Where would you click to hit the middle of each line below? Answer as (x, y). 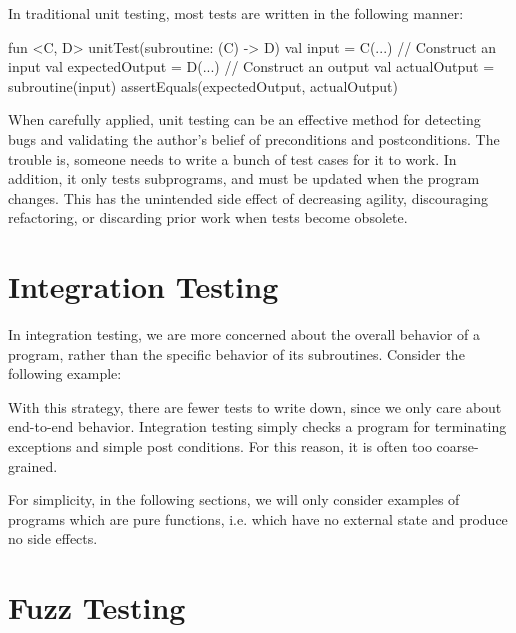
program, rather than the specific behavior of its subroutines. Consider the (236, 353)
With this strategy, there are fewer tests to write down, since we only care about (255, 406)
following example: (65, 373)
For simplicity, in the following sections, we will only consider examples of (234, 499)
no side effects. (53, 538)
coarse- (457, 446)
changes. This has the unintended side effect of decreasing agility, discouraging (248, 197)
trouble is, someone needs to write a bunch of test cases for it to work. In (232, 158)
